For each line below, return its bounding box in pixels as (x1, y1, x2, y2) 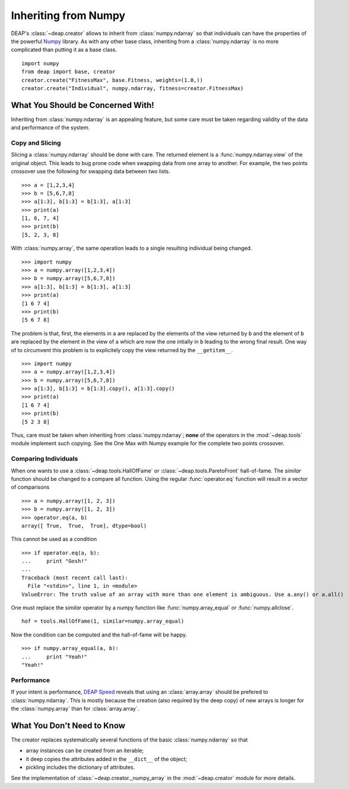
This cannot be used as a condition (11, 535, 97, 543)
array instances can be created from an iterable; (26, 747, 144, 754)
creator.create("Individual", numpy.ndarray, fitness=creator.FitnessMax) (21, 85, 244, 91)
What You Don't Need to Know (11, 720, 126, 730)
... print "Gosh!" (21, 558, 88, 565)
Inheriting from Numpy (11, 9, 126, 22)
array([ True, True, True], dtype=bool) (21, 522, 147, 529)
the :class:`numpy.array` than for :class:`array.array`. (11, 705, 139, 712)
